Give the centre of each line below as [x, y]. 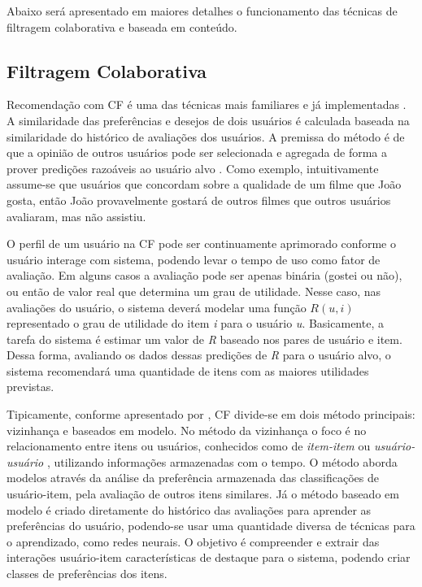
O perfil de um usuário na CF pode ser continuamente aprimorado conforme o [201, 243]
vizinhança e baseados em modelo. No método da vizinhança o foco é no [187, 430]
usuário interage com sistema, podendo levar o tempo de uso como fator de [194, 259]
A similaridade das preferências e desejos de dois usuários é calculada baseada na [208, 120]
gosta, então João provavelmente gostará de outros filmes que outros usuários [199, 200]
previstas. [30, 387]
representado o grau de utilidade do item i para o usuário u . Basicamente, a [195, 323]
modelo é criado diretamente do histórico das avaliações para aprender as [189, 509]
